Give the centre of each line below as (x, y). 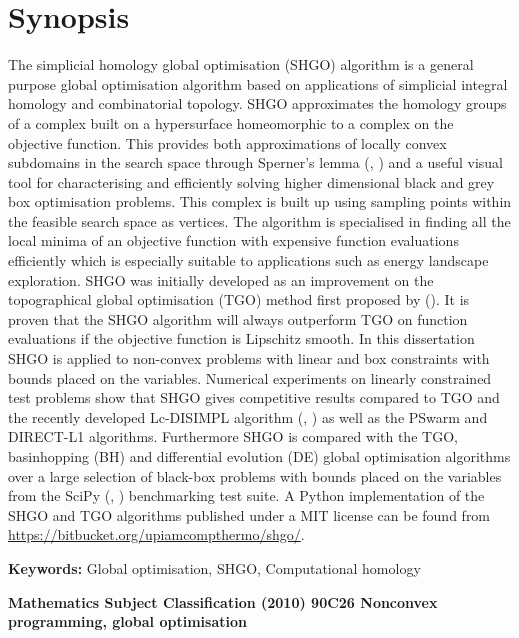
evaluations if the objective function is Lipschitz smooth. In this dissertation (241, 338)
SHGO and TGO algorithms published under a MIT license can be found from (249, 514)
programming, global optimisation (127, 621)
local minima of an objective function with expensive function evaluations (233, 240)
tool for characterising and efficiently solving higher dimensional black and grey (251, 181)
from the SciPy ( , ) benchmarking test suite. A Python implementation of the (246, 495)
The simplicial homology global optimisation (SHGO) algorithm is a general (241, 64)
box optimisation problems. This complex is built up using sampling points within (260, 201)
